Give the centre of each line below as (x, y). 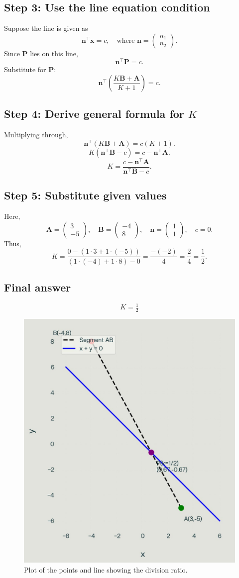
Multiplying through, (36, 135)
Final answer (38, 287)
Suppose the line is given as (46, 28)
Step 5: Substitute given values (85, 195)
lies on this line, (54, 53)
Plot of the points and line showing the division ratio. (106, 569)
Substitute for (25, 69)
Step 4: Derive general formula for (94, 114)
